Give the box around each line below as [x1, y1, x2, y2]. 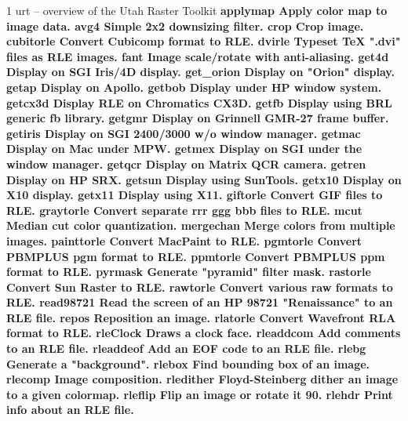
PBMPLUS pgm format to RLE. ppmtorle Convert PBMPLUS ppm [6, 248, 385, 264]
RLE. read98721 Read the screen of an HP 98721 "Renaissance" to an [6, 294, 393, 310]
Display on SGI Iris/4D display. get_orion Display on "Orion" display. [6, 64, 395, 80]
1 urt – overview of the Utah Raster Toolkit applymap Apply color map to [6, 2, 388, 18]
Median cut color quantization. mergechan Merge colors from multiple [6, 217, 395, 234]
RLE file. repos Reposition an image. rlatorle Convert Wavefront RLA [6, 309, 396, 325]
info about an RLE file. [6, 401, 134, 418]
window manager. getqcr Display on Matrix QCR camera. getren [6, 155, 366, 172]
